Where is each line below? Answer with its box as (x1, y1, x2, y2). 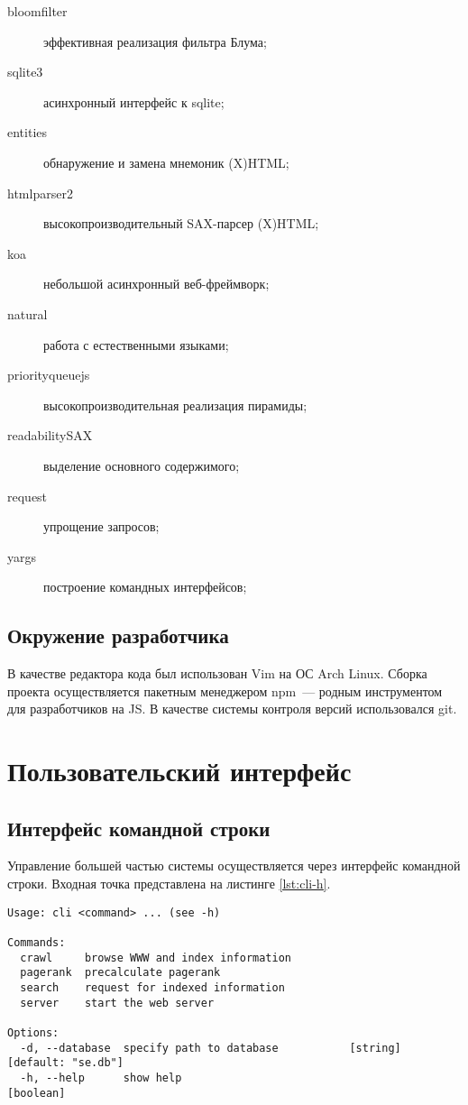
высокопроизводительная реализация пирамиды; (43, 395, 307, 414)
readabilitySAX (7, 426, 93, 445)
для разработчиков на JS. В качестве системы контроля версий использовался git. (7, 699, 457, 718)
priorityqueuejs (7, 365, 90, 384)
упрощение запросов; (43, 517, 160, 536)
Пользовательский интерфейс (7, 752, 352, 789)
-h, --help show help (20, 1071, 182, 1084)
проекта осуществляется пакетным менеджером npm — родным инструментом (7, 681, 443, 700)
